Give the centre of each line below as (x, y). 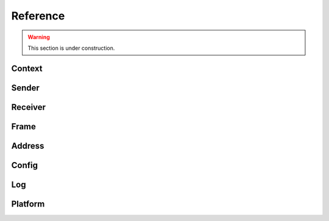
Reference (38, 16)
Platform (28, 204)
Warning (39, 37)
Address (28, 146)
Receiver (28, 107)
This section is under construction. (71, 48)
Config (24, 165)
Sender (25, 88)
